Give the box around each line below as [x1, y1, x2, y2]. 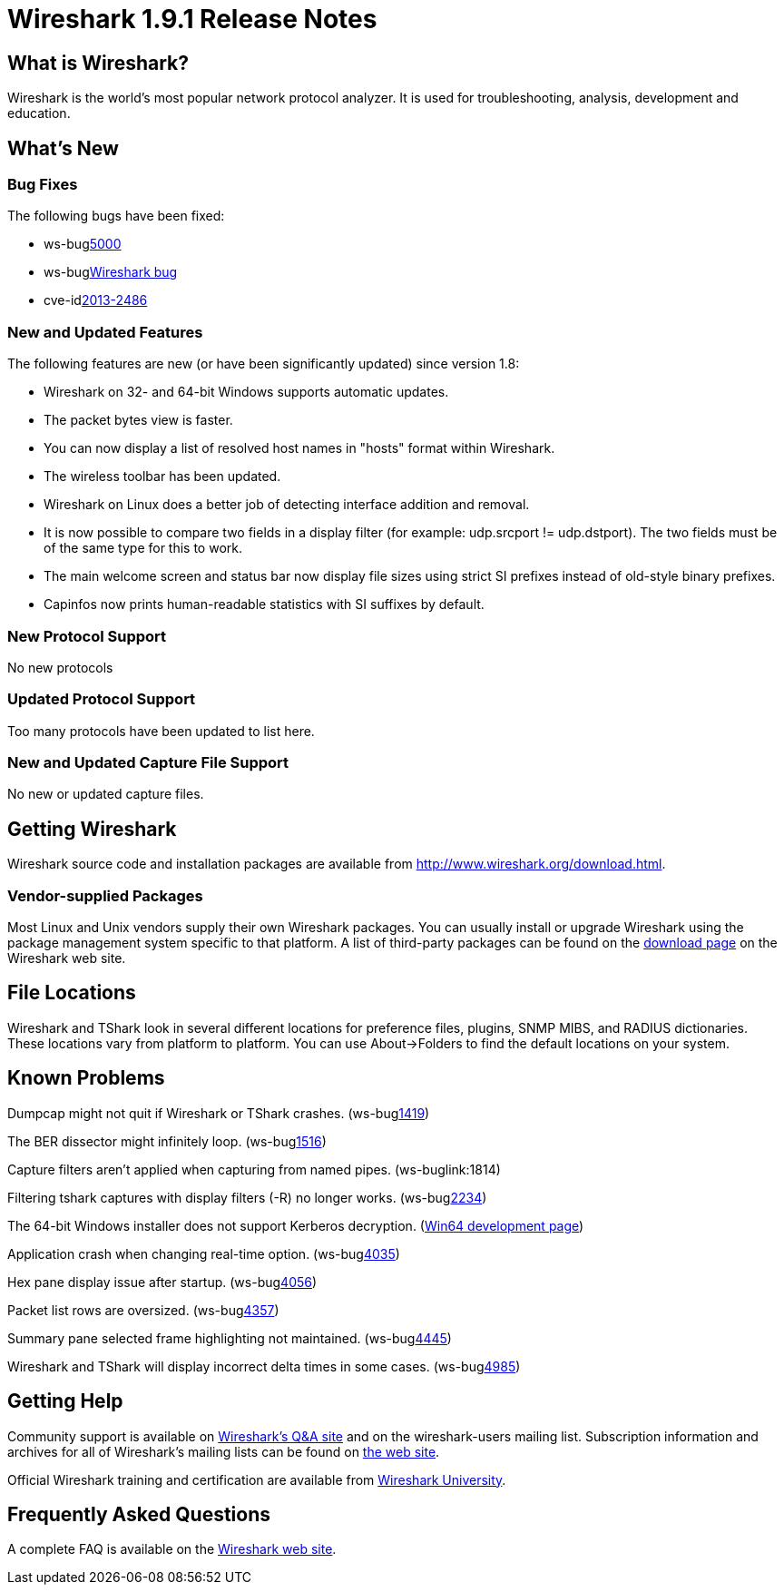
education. [7, 105, 71, 122]
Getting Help [7, 1390, 123, 1413]
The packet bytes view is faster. [44, 412, 233, 428]
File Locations [7, 981, 136, 1005]
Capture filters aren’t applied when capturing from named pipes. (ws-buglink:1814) [7, 1161, 501, 1177]
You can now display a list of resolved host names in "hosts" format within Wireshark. [44, 440, 555, 457]
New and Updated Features [7, 322, 203, 341]
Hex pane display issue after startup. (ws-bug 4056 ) [7, 1273, 318, 1290]
